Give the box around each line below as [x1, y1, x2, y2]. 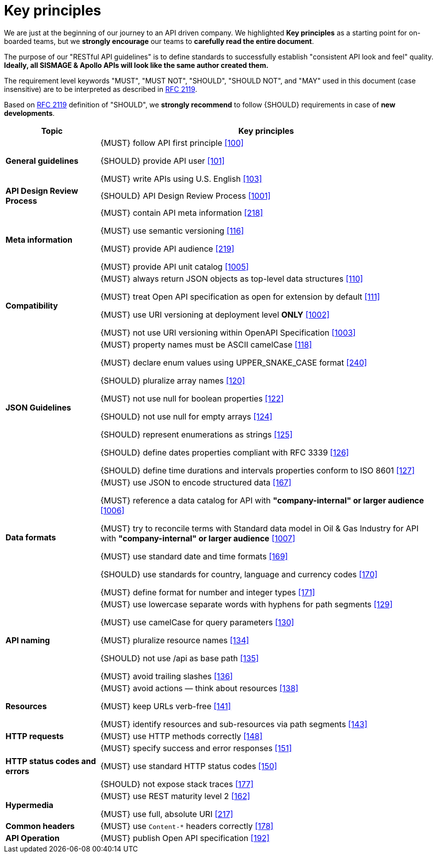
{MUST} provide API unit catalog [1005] [100, 261, 249, 272]
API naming [5, 635, 50, 645]
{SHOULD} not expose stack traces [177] [100, 779, 254, 789]
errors [5, 766, 29, 776]
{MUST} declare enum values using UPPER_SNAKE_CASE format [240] [100, 357, 367, 368]
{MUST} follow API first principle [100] [100, 137, 244, 148]
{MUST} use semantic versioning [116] [100, 225, 244, 236]
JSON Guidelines [5, 402, 71, 413]
